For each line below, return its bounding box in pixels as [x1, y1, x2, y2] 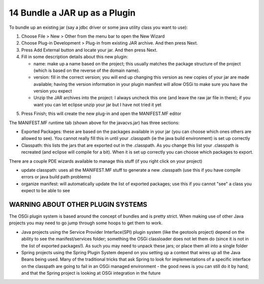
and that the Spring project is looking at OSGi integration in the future [21, 270, 161, 276]
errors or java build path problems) [21, 174, 91, 180]
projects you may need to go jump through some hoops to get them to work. [9, 220, 163, 226]
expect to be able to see [21, 188, 70, 194]
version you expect [33, 88, 72, 94]
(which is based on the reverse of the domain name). [33, 67, 140, 73]
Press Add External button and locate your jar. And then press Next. [21, 47, 158, 53]
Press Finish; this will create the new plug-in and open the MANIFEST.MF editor [21, 110, 182, 117]
